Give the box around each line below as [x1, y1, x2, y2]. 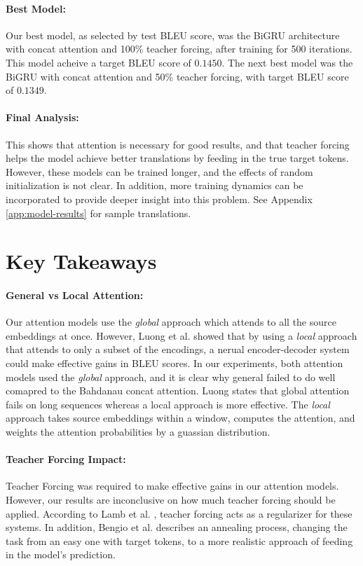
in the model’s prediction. [6, 547, 116, 562]
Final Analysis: [6, 110, 79, 125]
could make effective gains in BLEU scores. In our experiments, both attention [6, 356, 343, 371]
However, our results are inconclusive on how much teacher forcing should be [6, 492, 336, 507]
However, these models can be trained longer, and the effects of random [6, 164, 313, 179]
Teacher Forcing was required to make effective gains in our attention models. [6, 478, 339, 493]
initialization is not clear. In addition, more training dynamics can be [6, 178, 303, 193]
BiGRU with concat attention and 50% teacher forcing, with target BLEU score [6, 69, 349, 83]
